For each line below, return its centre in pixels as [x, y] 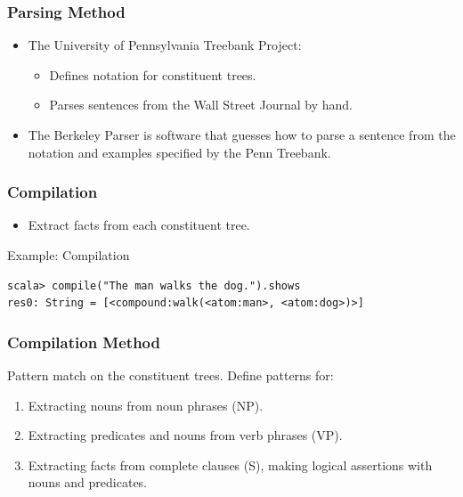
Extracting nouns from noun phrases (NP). [146, 405]
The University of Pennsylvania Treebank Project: [165, 45]
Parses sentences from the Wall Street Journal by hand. [201, 105]
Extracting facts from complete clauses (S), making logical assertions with [230, 464]
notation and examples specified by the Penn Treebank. [179, 152]
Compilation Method [84, 342]
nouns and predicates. [88, 482]
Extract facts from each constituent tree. [139, 225]
